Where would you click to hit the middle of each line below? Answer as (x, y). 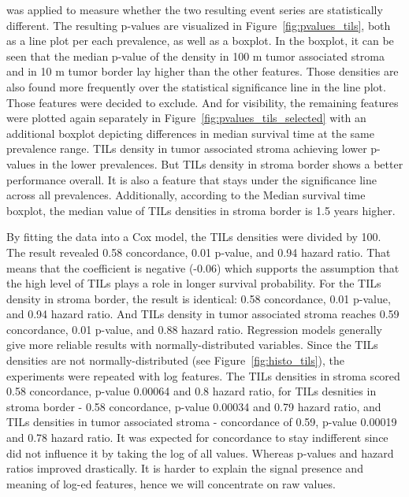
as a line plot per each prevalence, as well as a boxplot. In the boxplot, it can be (200, 41)
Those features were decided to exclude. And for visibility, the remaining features (203, 102)
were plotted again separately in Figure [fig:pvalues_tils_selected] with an (186, 118)
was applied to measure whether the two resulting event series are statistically (195, 9)
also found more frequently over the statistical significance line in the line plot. (196, 86)
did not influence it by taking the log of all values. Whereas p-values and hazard (200, 452)
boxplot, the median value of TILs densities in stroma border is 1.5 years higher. (201, 210)
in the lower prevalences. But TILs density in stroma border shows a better (221, 163)
